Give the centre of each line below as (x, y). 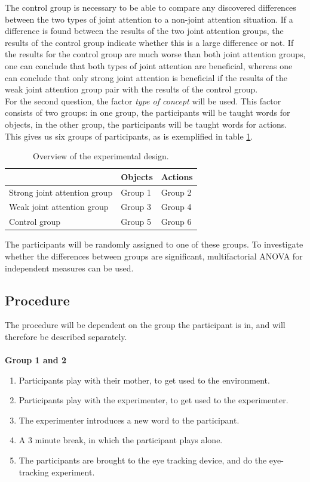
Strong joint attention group (61, 192)
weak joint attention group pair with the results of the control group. (131, 89)
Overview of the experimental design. (101, 156)
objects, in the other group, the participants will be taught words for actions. (146, 124)
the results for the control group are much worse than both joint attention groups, (155, 54)
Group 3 (136, 207)
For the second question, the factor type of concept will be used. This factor (143, 101)
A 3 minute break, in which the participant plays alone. (121, 440)
